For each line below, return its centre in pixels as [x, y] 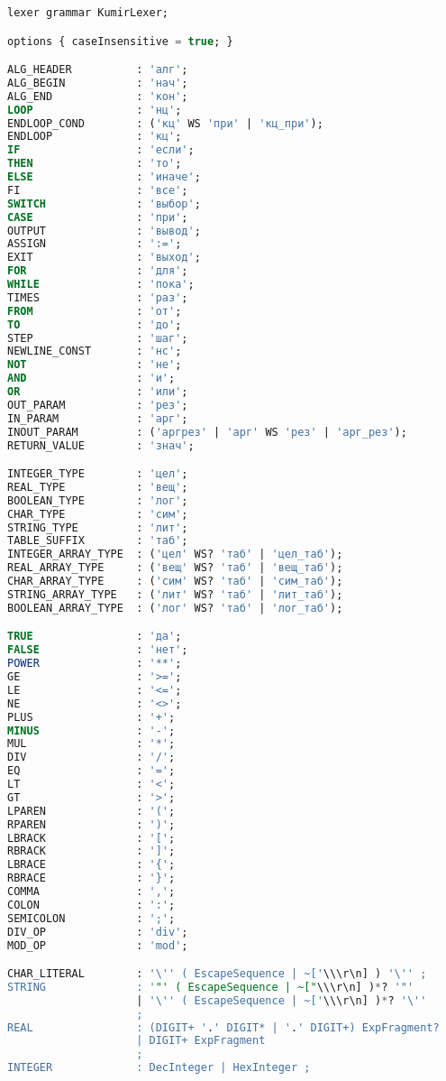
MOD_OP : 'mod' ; [98, 945]
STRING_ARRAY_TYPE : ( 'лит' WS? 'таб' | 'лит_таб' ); [175, 594]
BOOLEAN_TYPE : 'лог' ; [98, 500]
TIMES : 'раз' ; [98, 297]
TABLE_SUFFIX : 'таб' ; [98, 541]
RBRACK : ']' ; [91, 851]
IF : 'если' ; [101, 150]
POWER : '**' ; [95, 664]
